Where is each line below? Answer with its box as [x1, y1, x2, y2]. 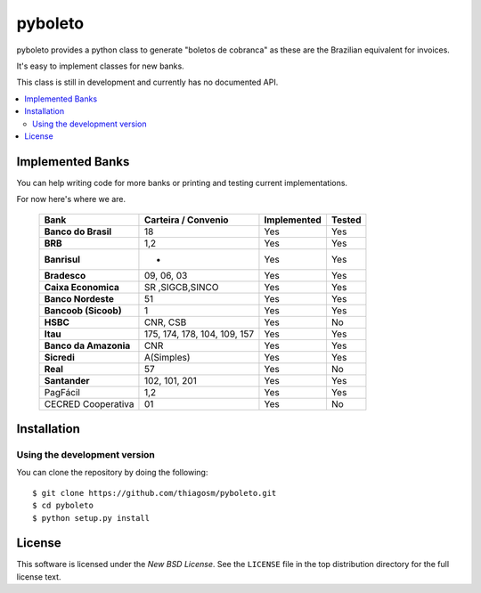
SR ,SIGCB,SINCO [143, 280, 219, 293]
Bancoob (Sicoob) [44, 304, 122, 316]
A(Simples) [143, 351, 191, 363]
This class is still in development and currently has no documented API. [16, 77, 279, 88]
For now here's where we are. [16, 194, 126, 205]
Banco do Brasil [44, 225, 112, 238]
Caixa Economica [44, 280, 120, 293]
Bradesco [44, 269, 86, 281]
